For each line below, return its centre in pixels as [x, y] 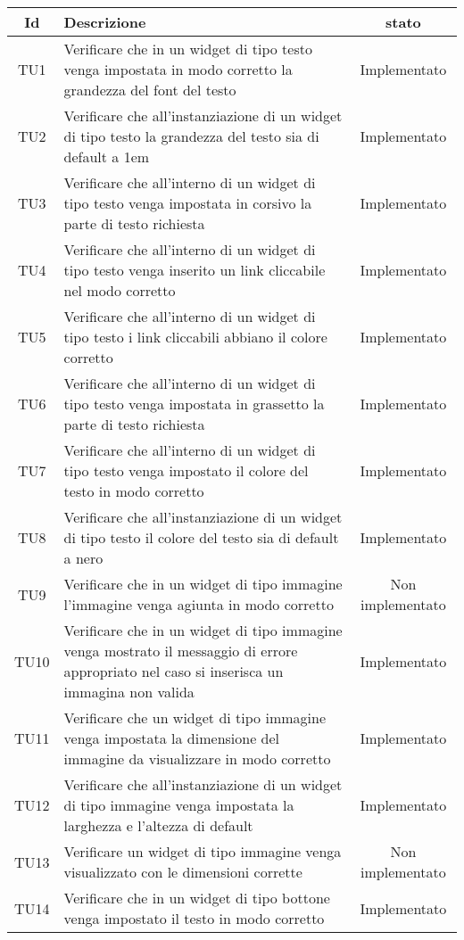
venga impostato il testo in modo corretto [194, 918]
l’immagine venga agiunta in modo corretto [199, 604]
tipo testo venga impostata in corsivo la [188, 203]
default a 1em [107, 157]
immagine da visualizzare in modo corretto [197, 759]
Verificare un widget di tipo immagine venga [203, 851]
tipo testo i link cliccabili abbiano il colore [195, 337]
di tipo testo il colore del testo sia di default [201, 537]
